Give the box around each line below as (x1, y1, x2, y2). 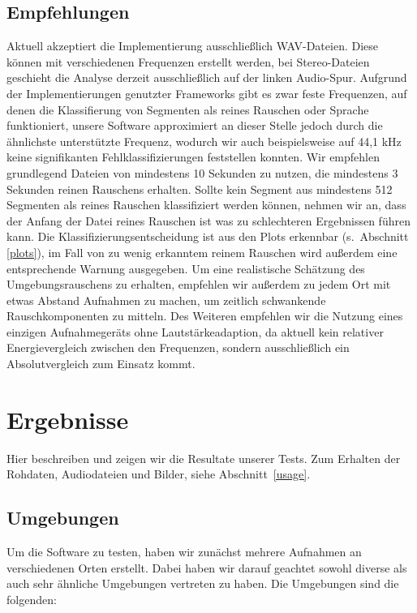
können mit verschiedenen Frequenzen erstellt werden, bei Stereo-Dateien (6, 53, 370, 70)
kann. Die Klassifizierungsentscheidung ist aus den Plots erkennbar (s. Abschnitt (6, 228, 409, 245)
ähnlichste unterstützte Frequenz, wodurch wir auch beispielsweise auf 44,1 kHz (6, 132, 402, 149)
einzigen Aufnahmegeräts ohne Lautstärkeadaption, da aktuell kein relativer (6, 323, 384, 340)
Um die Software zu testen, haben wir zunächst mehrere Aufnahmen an (6, 543, 362, 560)
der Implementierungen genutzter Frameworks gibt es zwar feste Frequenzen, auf (6, 84, 407, 101)
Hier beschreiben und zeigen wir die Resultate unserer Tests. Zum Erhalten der (6, 449, 401, 466)
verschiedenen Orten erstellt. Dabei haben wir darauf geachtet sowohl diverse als (6, 559, 407, 576)
